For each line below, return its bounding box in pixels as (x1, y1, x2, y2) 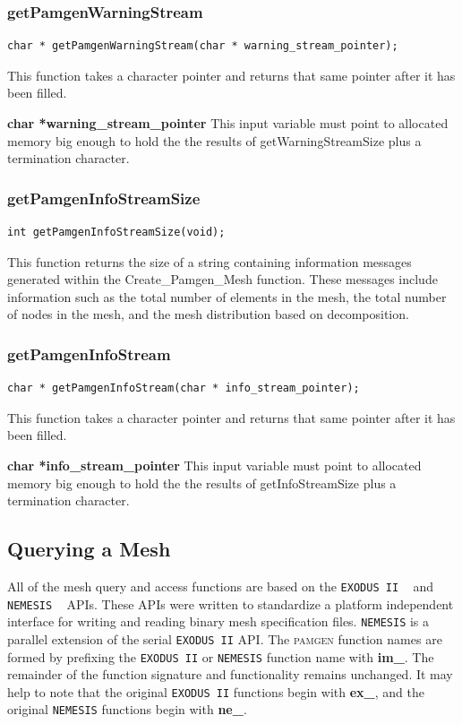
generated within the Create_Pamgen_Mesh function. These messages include (7, 270, 438, 289)
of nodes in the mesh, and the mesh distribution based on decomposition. (7, 305, 409, 323)
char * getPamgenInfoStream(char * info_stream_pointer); (7, 382, 360, 395)
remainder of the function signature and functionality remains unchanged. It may (7, 665, 453, 684)
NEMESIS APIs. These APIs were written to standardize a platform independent (7, 594, 454, 613)
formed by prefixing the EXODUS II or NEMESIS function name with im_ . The (7, 647, 434, 666)
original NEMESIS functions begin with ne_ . (7, 700, 247, 719)
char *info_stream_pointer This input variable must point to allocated (7, 455, 422, 474)
